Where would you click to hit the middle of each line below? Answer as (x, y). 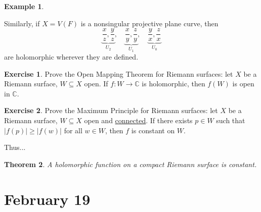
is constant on (153, 130)
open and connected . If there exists (138, 120)
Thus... (15, 147)
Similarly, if (22, 23)
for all (73, 130)
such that (231, 120)
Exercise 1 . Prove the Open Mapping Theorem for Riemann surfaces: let (119, 73)
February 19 (47, 199)
